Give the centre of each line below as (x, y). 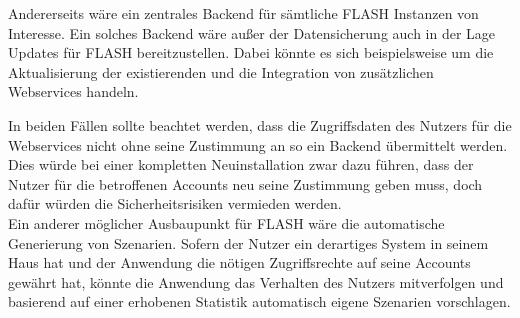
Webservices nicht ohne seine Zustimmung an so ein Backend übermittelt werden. (258, 144)
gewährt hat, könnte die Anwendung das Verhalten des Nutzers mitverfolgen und (256, 281)
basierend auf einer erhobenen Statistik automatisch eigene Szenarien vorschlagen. (259, 301)
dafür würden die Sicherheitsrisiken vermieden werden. (175, 203)
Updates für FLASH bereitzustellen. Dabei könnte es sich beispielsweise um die (251, 52)
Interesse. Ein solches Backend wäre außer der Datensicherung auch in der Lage (252, 32)
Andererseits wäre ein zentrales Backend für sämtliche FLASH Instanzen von (243, 13)
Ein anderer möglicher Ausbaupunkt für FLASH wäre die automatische (226, 222)
